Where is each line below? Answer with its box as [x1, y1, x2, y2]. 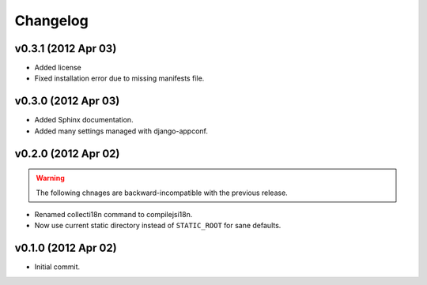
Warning [36, 174, 65, 183]
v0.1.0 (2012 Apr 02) [14, 242, 118, 255]
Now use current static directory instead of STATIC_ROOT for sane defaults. [34, 221, 282, 231]
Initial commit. [34, 262, 81, 272]
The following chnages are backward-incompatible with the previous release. [36, 188, 288, 197]
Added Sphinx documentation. [34, 115, 134, 125]
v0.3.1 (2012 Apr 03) [14, 42, 117, 55]
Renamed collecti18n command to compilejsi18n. [34, 209, 193, 219]
